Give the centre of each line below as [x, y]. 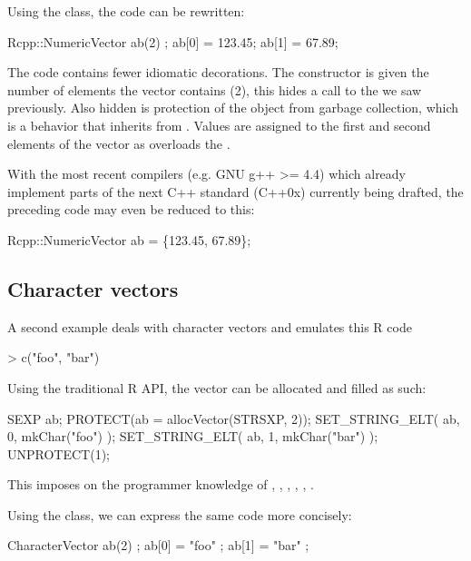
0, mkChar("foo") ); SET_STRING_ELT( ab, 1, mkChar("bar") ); [193, 436]
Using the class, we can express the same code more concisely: [180, 514]
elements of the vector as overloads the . [119, 143]
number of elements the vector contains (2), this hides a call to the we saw [215, 89]
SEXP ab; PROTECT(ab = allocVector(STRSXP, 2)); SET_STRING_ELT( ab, [234, 418]
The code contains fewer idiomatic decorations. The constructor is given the [218, 72]
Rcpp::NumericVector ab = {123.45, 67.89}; [129, 239]
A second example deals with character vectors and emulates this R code [210, 326]
